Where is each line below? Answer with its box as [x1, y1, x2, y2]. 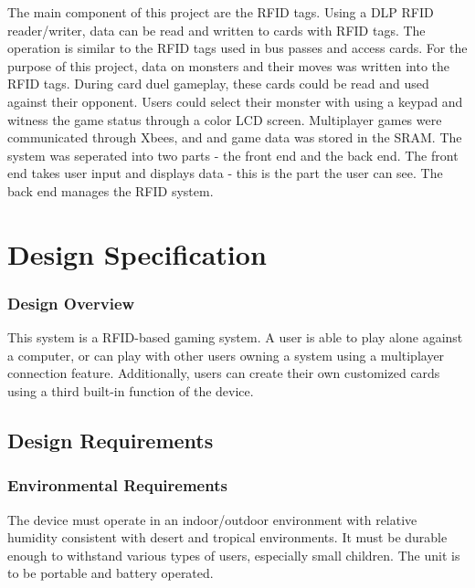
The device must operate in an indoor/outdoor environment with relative [7, 509, 417, 529]
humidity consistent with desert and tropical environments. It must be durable [7, 528, 448, 547]
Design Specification [7, 235, 267, 272]
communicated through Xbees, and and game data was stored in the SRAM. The [7, 128, 462, 147]
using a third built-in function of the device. [7, 381, 254, 400]
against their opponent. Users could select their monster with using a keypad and [7, 91, 463, 110]
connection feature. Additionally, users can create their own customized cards [7, 363, 440, 383]
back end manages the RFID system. [7, 181, 214, 200]
